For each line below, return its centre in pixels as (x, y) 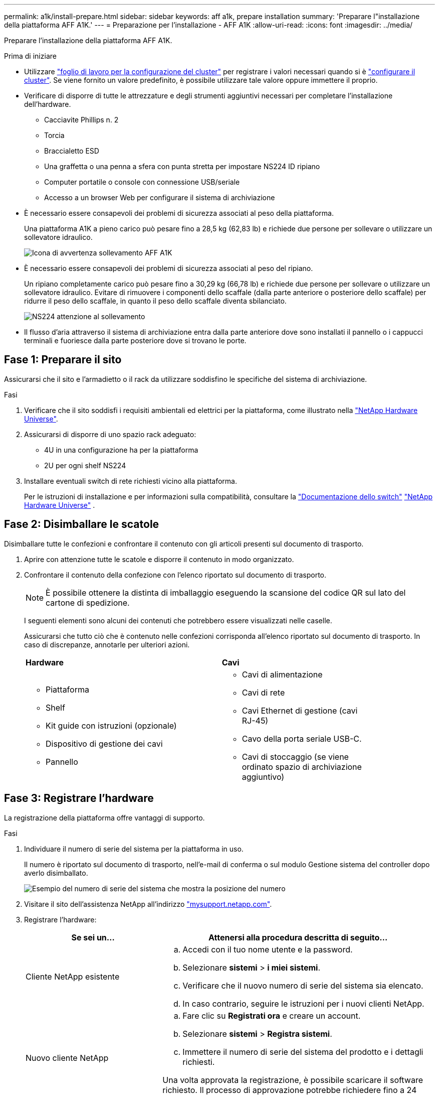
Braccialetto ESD (72, 151)
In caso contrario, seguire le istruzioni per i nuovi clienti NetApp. (303, 1003)
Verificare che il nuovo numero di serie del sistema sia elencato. (303, 985)
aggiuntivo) (263, 777)
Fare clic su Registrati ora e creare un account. (272, 1015)
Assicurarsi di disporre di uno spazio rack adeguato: (110, 434)
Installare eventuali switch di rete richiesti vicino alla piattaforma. (131, 481)
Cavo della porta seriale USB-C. (302, 738)
